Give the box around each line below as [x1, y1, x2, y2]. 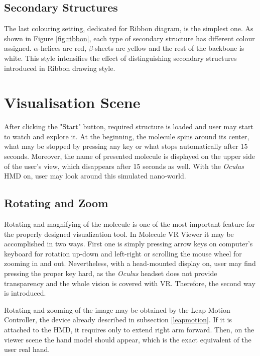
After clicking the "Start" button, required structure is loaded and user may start [4, 121, 253, 132]
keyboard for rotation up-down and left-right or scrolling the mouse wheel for [4, 248, 242, 258]
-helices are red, [38, 43, 87, 53]
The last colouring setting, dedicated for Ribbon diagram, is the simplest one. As [4, 23, 253, 34]
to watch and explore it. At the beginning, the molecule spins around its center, [4, 131, 249, 141]
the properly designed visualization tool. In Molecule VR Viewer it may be [4, 228, 234, 239]
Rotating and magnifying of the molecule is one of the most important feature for [4, 219, 255, 229]
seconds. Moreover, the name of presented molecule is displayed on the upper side [4, 151, 255, 161]
